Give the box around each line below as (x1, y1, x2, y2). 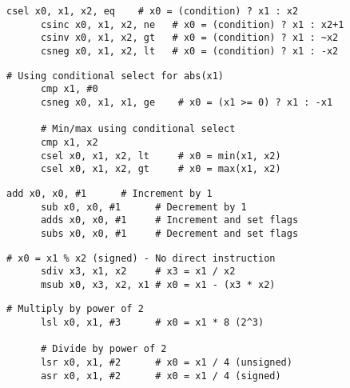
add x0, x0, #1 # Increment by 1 (6, 187, 213, 199)
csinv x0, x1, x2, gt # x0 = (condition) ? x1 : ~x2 (40, 32, 339, 44)
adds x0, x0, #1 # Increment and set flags (40, 214, 299, 226)
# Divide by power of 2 (40, 343, 167, 355)
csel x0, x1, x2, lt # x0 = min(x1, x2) (40, 150, 281, 162)
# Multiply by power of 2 (6, 303, 144, 315)
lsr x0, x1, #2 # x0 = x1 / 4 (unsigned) (40, 357, 292, 369)
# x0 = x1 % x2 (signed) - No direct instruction (6, 252, 276, 264)
